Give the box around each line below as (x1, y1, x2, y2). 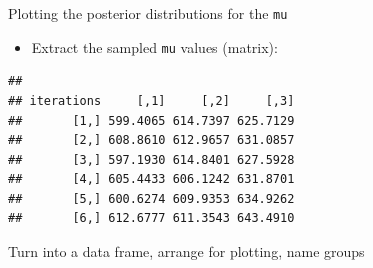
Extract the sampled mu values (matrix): (31, 36, 278, 57)
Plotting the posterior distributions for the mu (8, 3, 288, 23)
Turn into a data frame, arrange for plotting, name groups (8, 241, 365, 262)
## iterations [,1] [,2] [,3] (8, 93, 295, 108)
